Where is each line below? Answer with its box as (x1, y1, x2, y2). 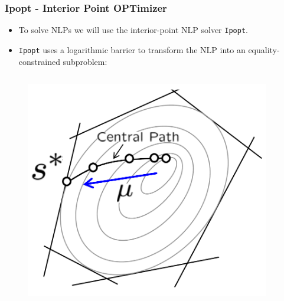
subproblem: (63, 55, 107, 67)
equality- (248, 43, 280, 55)
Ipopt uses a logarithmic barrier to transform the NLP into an (18, 43, 246, 55)
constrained (18, 55, 60, 67)
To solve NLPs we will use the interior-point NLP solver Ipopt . (18, 24, 248, 36)
